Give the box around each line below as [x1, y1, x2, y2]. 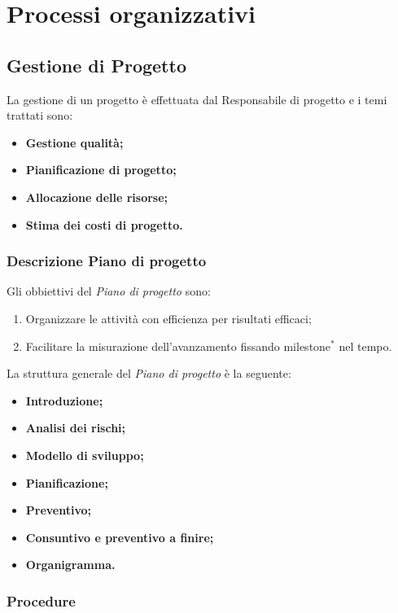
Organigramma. [25, 556, 116, 573]
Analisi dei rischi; [25, 419, 126, 436]
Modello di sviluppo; [25, 446, 144, 463]
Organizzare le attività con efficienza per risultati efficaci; [25, 309, 312, 326]
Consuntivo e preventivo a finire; [25, 528, 214, 545]
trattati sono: [7, 107, 73, 124]
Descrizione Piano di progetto [7, 251, 207, 271]
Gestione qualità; [25, 134, 124, 151]
